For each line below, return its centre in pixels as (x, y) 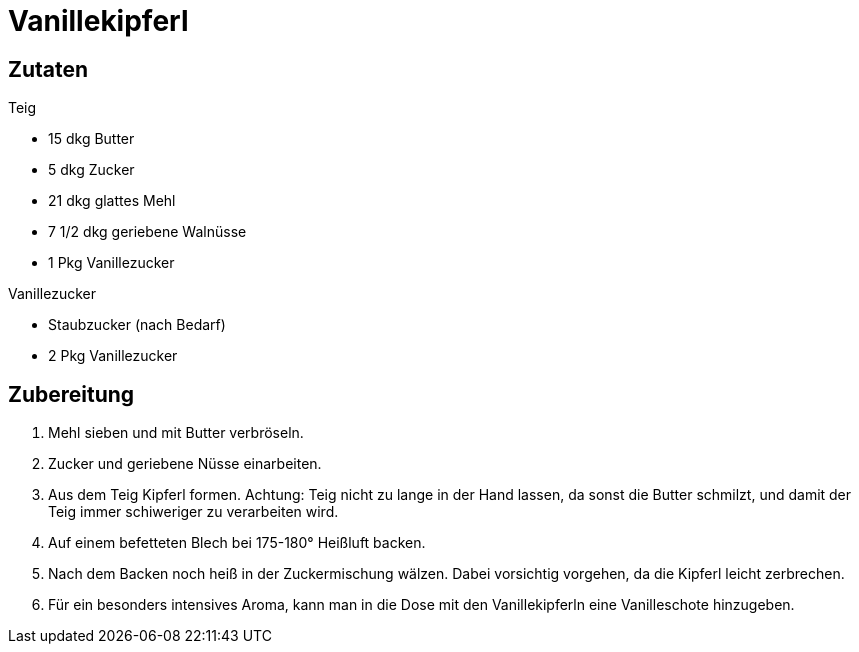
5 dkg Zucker (91, 170)
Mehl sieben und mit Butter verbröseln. (176, 433)
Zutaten (48, 69)
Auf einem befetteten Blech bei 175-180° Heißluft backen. (237, 543)
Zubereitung (71, 394)
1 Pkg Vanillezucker (111, 263)
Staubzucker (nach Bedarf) (137, 325)
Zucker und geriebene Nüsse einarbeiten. (185, 464)
